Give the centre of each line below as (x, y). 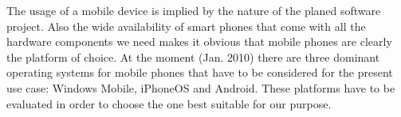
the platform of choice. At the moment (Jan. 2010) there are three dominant (193, 57)
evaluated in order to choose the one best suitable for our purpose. (169, 103)
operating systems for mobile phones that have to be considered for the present (200, 72)
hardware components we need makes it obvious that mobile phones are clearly (199, 42)
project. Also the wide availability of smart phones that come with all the (186, 26)
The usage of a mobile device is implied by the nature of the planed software (194, 10)
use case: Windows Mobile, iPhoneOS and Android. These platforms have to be (201, 87)
